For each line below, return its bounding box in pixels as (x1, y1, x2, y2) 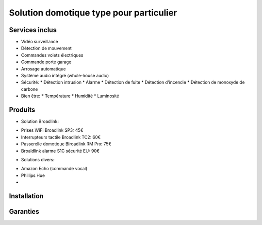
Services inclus (9, 26, 57, 34)
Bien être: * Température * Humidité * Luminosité (21, 93, 119, 99)
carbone (21, 86, 38, 92)
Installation (9, 192, 44, 200)
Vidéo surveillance (21, 39, 58, 45)
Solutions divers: (21, 157, 55, 163)
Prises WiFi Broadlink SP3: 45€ (21, 127, 83, 133)
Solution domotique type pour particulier (9, 7, 177, 18)
